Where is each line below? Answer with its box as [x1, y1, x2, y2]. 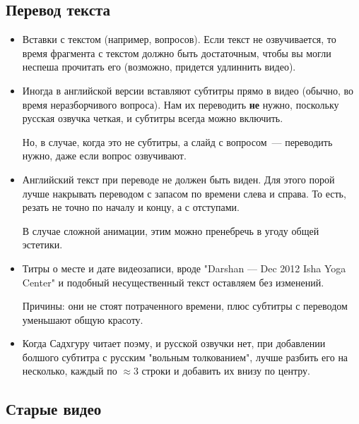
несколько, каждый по [22, 363, 117, 378]
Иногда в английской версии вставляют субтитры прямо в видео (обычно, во [22, 83, 353, 97]
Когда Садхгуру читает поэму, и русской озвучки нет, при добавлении [22, 336, 326, 351]
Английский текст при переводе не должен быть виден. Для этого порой [22, 171, 335, 186]
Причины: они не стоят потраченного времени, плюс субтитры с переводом [22, 298, 348, 313]
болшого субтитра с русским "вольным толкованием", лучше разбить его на [22, 349, 348, 364]
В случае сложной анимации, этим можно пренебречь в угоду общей [22, 223, 319, 238]
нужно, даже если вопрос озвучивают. [22, 148, 187, 163]
